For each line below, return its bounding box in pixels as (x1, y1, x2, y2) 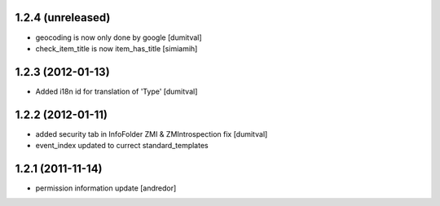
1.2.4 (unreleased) (15, 11, 111, 24)
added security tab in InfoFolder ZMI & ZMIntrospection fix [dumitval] (35, 129, 268, 138)
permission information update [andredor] (35, 183, 177, 193)
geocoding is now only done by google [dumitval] (35, 33, 203, 42)
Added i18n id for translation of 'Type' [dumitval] (35, 86, 198, 96)
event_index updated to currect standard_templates (35, 141, 209, 151)
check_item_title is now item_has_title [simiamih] (35, 43, 198, 53)
